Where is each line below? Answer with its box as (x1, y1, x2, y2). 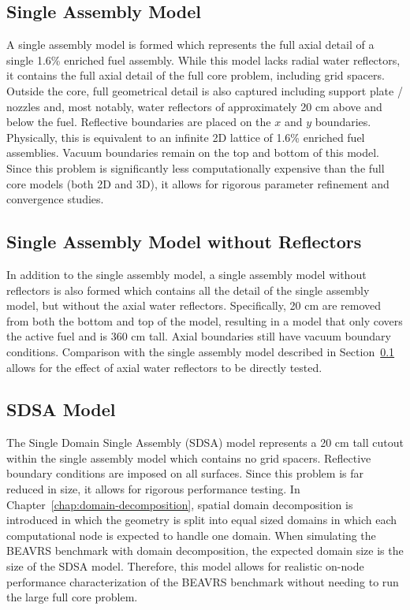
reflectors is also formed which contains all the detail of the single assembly (6, 281, 370, 298)
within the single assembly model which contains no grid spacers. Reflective (6, 449, 371, 466)
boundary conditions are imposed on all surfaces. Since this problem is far (6, 465, 363, 482)
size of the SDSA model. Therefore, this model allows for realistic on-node (6, 558, 364, 575)
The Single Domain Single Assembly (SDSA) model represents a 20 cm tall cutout (6, 434, 404, 451)
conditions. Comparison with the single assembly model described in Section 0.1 (6, 343, 395, 359)
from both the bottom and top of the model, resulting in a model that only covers (6, 312, 403, 329)
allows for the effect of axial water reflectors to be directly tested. (6, 359, 322, 375)
